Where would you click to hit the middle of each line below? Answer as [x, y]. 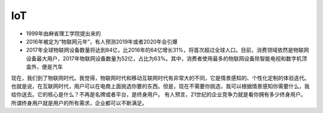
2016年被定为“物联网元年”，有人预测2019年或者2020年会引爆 [102, 41]
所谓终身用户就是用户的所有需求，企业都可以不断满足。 [79, 103]
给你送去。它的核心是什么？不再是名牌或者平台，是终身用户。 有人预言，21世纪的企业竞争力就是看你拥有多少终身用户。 [159, 94]
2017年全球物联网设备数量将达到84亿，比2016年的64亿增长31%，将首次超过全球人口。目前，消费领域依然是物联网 [167, 50]
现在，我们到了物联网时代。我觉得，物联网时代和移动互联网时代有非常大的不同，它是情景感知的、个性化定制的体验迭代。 [160, 78]
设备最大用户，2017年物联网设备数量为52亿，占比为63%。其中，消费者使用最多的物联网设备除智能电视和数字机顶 [167, 58]
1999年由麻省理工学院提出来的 [63, 33]
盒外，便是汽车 [44, 67]
